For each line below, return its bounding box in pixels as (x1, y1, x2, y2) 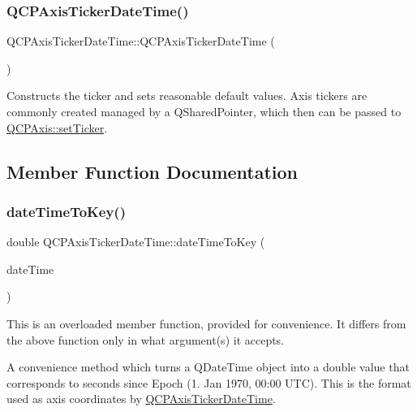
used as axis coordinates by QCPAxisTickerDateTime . (6, 390, 276, 407)
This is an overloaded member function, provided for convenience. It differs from (6, 314, 406, 332)
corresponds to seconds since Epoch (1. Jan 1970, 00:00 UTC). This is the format (6, 374, 411, 391)
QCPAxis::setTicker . (6, 119, 108, 136)
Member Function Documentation (6, 158, 299, 184)
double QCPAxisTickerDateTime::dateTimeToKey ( (6, 233, 265, 250)
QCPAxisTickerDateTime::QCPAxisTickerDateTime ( (6, 33, 275, 50)
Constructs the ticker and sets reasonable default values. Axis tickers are (6, 87, 368, 104)
